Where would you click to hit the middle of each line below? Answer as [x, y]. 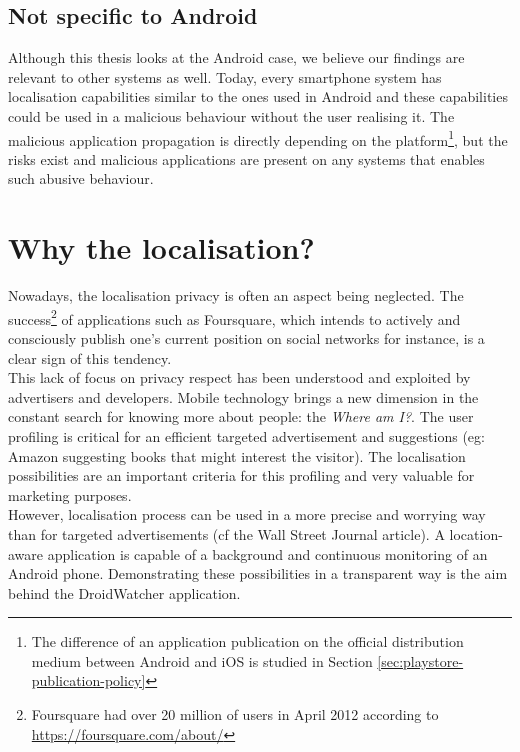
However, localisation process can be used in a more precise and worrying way [247, 514]
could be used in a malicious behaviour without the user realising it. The [231, 115]
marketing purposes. [70, 494]
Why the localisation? [161, 247]
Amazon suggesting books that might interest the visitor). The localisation [237, 455]
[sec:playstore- [420, 660]
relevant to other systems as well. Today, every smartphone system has [225, 76]
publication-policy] [88, 680]
